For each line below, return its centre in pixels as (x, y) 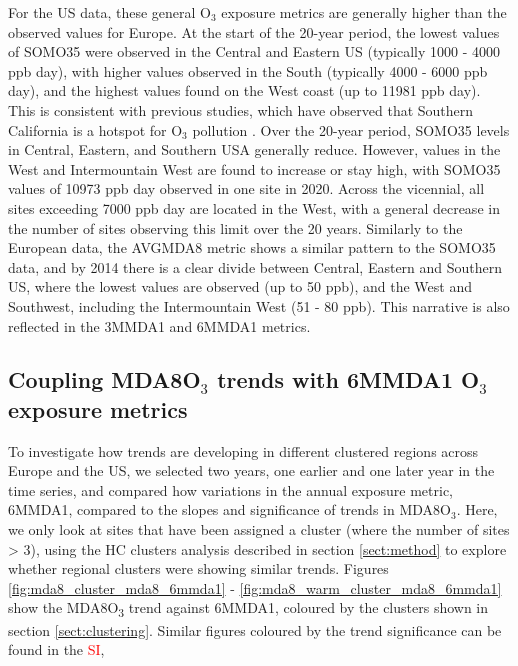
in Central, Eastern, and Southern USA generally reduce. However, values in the (254, 149)
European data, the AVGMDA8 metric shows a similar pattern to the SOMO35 (252, 247)
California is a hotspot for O (95, 129)
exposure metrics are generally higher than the (364, 12)
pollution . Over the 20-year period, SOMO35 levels (351, 129)
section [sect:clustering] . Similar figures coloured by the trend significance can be (255, 629)
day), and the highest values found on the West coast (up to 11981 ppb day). (244, 90)
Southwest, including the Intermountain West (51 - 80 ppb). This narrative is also (259, 305)
